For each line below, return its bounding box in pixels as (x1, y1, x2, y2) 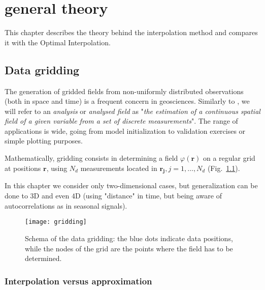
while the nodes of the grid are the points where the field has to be (25, 243, 233, 253)
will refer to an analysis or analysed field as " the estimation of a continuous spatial (5, 105, 260, 116)
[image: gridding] (25, 218, 87, 226)
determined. (25, 253, 62, 264)
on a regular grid (203, 153, 255, 163)
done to (5, 190, 28, 201)
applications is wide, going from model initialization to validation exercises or (5, 125, 246, 136)
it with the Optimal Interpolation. (5, 37, 111, 47)
